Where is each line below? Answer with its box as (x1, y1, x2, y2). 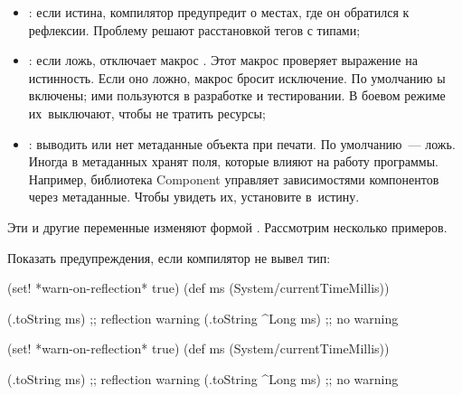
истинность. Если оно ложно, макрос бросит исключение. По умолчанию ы (28, 68, 446, 87)
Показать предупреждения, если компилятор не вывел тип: (7, 248, 331, 267)
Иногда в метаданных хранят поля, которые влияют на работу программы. (28, 152, 438, 171)
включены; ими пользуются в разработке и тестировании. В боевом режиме (28, 86, 446, 105)
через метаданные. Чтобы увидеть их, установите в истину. (28, 187, 360, 206)
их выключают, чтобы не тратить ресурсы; (28, 103, 266, 122)
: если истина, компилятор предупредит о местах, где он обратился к (28, 3, 410, 21)
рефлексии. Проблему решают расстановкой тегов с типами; (28, 20, 361, 39)
